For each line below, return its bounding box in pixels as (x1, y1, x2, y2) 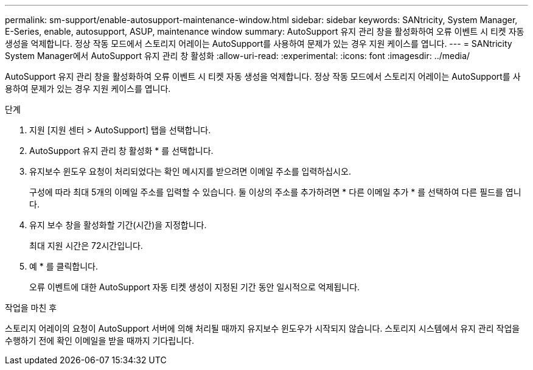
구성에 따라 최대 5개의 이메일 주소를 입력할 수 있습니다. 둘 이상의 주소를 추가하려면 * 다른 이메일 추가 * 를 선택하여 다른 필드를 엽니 (29, 187, 521, 197)
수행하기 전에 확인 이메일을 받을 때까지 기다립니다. (5, 335, 195, 346)
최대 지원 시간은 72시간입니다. (29, 240, 143, 251)
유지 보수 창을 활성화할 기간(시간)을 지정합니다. (29, 220, 207, 230)
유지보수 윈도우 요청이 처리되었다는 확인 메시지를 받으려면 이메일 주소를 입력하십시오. (29, 166, 351, 176)
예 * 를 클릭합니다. (29, 261, 99, 271)
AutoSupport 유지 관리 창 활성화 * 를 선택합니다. (29, 145, 214, 156)
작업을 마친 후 (5, 302, 57, 313)
